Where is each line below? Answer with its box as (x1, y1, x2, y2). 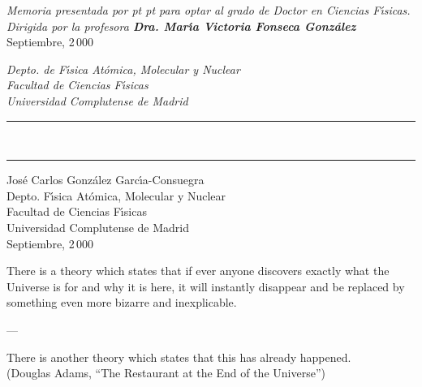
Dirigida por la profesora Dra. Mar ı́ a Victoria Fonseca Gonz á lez (6, 17, 356, 34)
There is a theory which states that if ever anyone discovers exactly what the (6, 262, 390, 279)
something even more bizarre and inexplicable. (6, 294, 237, 311)
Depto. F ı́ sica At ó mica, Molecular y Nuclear (6, 187, 226, 204)
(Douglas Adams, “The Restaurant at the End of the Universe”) (6, 364, 325, 381)
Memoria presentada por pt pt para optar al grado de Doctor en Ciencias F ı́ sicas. (6, 2, 411, 18)
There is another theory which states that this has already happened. (6, 348, 351, 365)
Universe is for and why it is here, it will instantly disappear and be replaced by (6, 277, 405, 295)
